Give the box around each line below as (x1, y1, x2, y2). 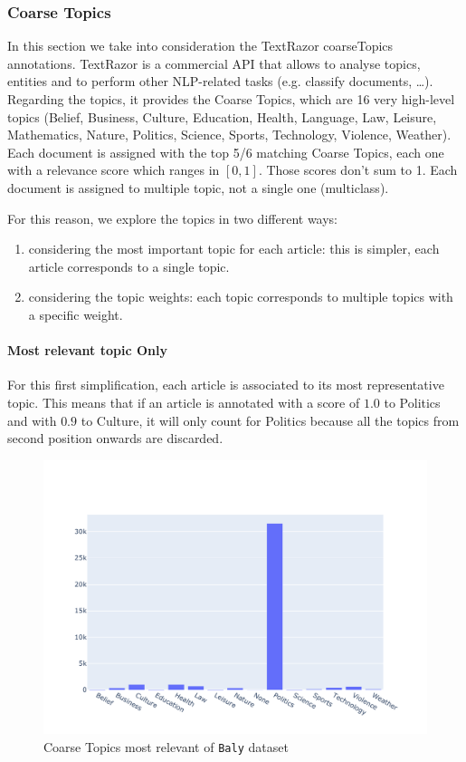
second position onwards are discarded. (7, 429, 223, 448)
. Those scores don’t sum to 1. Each (258, 160, 458, 179)
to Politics (384, 392, 441, 411)
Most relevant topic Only (7, 341, 167, 360)
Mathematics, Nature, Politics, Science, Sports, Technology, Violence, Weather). (7, 125, 452, 144)
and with (7, 410, 57, 429)
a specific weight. (28, 304, 123, 323)
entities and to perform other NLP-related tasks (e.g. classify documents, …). (7, 72, 433, 91)
